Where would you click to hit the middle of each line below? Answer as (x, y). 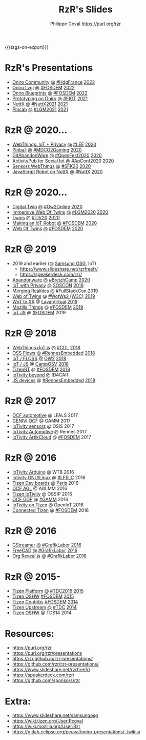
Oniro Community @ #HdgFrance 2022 (54, 82)
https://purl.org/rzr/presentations (47, 653)
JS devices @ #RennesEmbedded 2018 (54, 380)
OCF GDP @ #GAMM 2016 (40, 499)
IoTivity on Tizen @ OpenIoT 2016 (48, 505)
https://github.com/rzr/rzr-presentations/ (55, 664)
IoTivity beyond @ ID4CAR (40, 375)
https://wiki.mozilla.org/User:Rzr (46, 726)
